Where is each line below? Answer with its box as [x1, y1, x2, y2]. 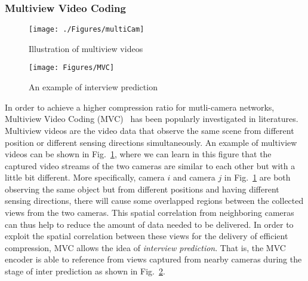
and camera [173, 171, 215, 184]
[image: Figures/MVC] [29, 63, 115, 72]
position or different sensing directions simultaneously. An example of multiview [5, 136, 297, 148]
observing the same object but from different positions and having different [5, 182, 279, 195]
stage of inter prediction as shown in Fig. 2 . [5, 265, 165, 277]
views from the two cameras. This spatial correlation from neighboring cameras [5, 206, 294, 219]
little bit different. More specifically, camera [5, 171, 165, 184]
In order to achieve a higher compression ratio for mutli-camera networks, [5, 100, 275, 113]
